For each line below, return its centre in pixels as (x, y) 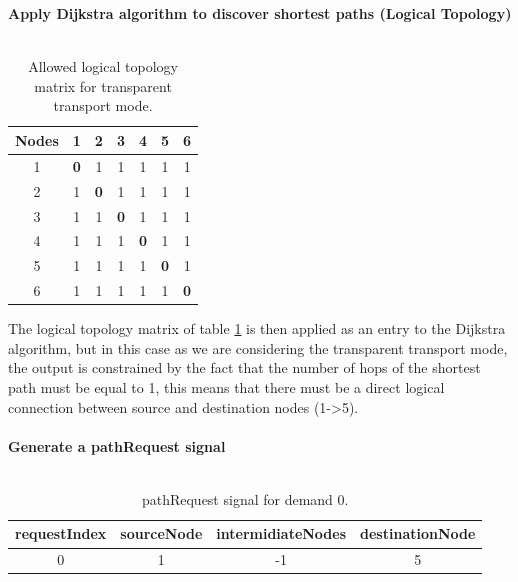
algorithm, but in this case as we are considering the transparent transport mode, (258, 347)
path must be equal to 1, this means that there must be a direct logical (226, 386)
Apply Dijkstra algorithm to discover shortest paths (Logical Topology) (260, 13)
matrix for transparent (103, 85)
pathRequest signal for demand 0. (245, 498)
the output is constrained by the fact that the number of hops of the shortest (244, 367)
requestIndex (61, 533)
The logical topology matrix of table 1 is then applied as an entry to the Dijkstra (257, 328)
